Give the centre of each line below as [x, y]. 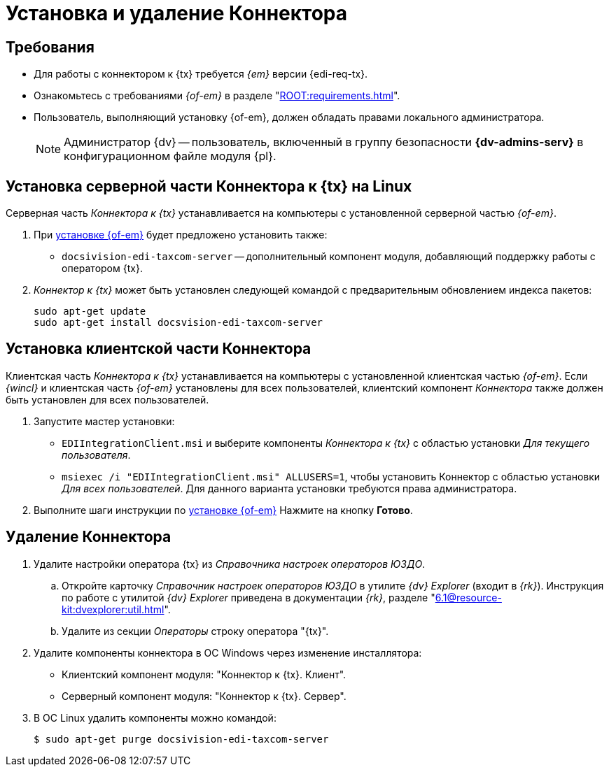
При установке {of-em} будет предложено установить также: [181, 235]
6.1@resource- [468, 597]
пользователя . [96, 455]
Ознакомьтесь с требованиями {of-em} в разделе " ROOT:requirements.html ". [217, 96]
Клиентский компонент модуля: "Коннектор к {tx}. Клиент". [204, 674]
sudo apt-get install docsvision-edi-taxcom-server [178, 323]
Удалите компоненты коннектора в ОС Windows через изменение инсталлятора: [228, 652]
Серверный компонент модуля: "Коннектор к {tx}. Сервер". [204, 696]
